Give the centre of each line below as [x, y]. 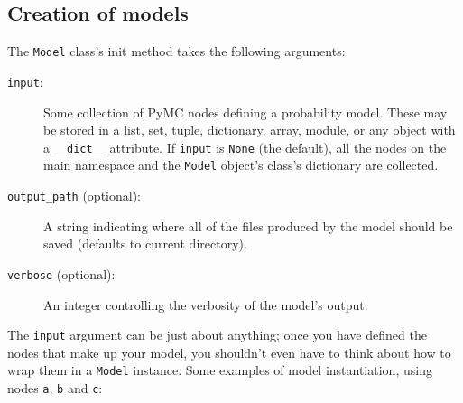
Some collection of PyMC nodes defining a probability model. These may [245, 112]
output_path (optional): [74, 196]
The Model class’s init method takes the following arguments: [176, 51]
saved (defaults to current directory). [145, 244]
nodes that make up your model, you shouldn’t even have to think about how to [229, 352]
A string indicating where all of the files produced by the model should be [248, 225]
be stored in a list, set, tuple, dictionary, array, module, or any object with [250, 130]
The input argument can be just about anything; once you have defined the [217, 335]
